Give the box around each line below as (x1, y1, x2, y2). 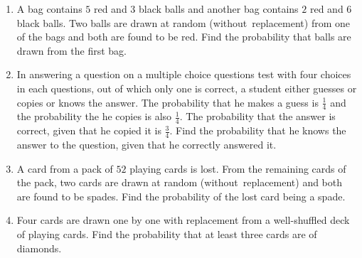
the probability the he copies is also (16, 109, 172, 124)
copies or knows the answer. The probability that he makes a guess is (16, 95, 319, 109)
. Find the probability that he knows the (169, 123, 346, 138)
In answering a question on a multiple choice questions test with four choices (16, 67, 351, 82)
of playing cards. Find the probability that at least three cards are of (16, 227, 317, 242)
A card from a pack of (16, 161, 113, 176)
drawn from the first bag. (16, 43, 127, 58)
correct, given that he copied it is (16, 123, 161, 138)
